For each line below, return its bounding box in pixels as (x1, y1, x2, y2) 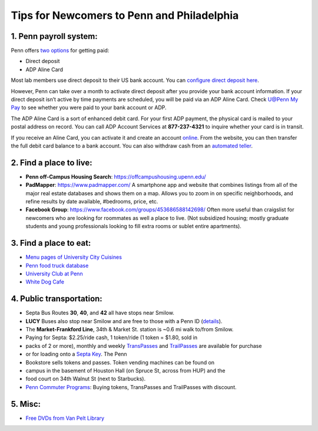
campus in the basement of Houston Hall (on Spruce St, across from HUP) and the (25, 367, 226, 374)
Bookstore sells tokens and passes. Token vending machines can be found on (25, 358, 215, 366)
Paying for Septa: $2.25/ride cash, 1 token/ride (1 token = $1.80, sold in (25, 334, 197, 341)
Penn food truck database (25, 262, 89, 269)
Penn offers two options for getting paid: (11, 47, 110, 54)
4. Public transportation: (11, 294, 102, 304)
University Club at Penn (25, 270, 83, 277)
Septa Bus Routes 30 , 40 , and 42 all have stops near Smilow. (25, 310, 175, 317)
